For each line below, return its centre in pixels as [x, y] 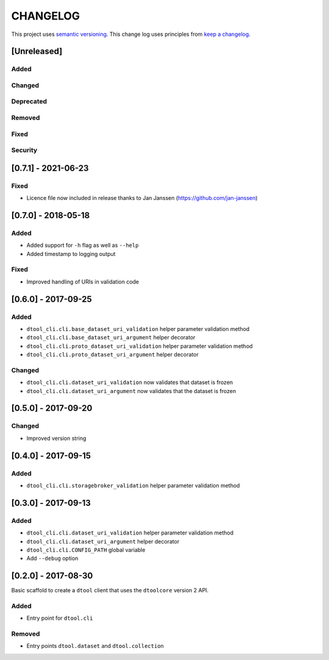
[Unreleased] [37, 51]
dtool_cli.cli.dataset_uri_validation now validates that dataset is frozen [130, 382]
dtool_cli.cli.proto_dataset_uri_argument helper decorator [113, 355]
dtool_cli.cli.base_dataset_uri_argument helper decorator [111, 338]
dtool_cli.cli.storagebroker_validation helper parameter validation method [133, 485]
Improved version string [56, 438]
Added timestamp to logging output [71, 254]
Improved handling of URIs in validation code [83, 282]
